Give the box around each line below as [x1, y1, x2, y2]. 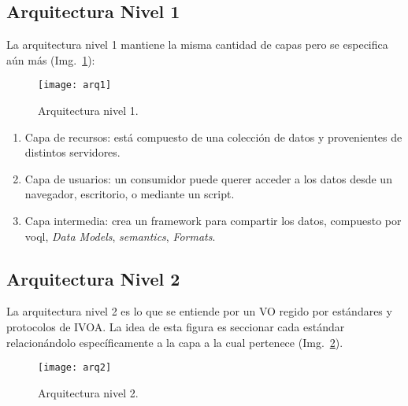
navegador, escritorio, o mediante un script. [24, 186, 235, 202]
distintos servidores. [24, 144, 121, 161]
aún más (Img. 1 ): [6, 51, 95, 68]
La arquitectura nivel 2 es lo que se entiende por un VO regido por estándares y [6, 303, 392, 319]
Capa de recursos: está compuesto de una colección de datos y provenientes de [24, 128, 402, 145]
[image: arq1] [38, 79, 112, 91]
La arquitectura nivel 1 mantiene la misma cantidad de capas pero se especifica [6, 36, 388, 53]
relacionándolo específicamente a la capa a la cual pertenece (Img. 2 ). [6, 334, 343, 350]
